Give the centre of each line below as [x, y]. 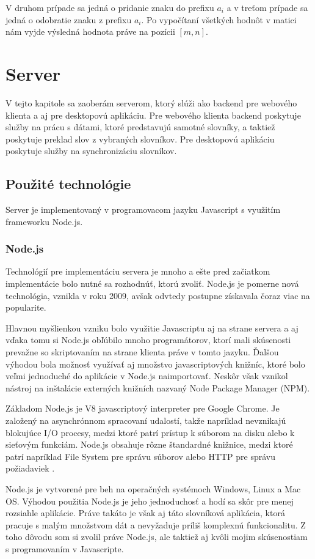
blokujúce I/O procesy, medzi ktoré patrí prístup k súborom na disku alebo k [150, 432]
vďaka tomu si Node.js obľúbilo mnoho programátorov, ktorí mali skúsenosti [148, 340]
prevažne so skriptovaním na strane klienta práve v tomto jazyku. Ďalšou [142, 352]
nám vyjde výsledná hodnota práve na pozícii [90, 31]
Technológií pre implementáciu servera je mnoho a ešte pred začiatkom [138, 271]
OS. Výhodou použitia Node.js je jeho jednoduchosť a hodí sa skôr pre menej [150, 501]
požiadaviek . [30, 468]
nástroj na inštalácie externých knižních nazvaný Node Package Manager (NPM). [158, 387]
